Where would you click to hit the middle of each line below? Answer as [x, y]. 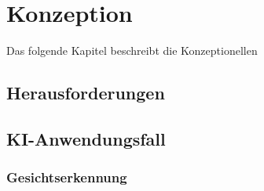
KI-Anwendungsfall [86, 138]
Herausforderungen [86, 93]
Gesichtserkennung [67, 177]
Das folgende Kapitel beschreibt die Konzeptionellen [132, 50]
